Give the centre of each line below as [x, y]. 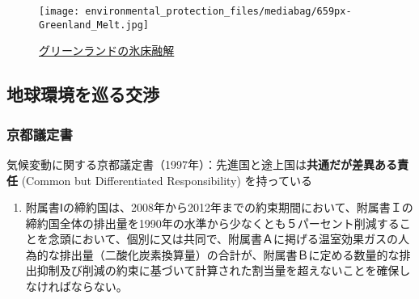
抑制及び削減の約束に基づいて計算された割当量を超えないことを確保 [218, 270]
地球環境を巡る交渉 [83, 94]
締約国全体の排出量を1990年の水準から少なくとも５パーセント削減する [212, 223]
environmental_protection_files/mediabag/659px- [218, 11]
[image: [59, 11]
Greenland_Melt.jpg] [94, 25]
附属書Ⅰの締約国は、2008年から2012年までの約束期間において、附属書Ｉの [219, 207]
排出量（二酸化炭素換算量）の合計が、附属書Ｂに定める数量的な [229, 254]
